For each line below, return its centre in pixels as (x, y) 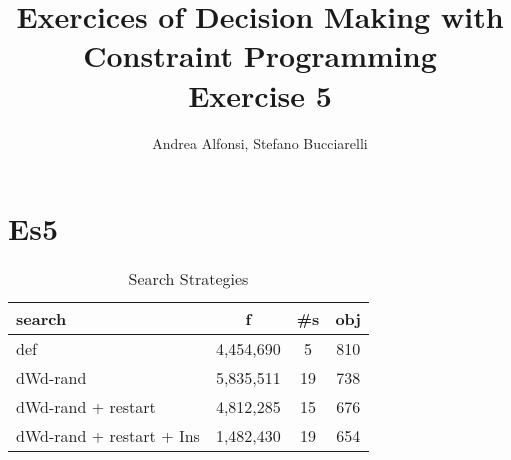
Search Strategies (188, 279)
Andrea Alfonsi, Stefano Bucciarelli (260, 142)
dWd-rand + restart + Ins (108, 436)
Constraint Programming (260, 55)
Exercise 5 (260, 94)
